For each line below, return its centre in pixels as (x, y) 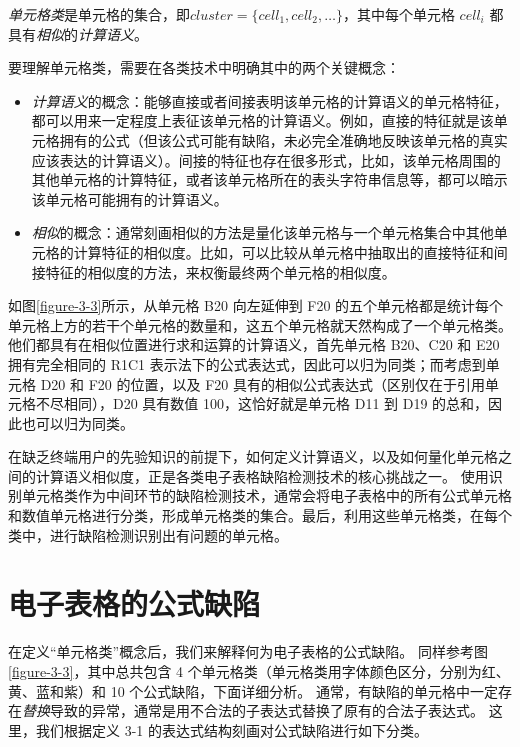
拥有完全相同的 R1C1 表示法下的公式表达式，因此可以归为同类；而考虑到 (247, 363)
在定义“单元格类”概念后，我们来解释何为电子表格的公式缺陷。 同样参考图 (248, 651)
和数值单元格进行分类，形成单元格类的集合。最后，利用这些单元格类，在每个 (260, 515)
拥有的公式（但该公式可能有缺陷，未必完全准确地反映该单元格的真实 (283, 139)
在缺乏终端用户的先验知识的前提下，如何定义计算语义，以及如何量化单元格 (253, 456)
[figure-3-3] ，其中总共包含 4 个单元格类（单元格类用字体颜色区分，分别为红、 (259, 670)
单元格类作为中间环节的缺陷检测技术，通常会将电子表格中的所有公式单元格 (266, 495)
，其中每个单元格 (398, 14)
